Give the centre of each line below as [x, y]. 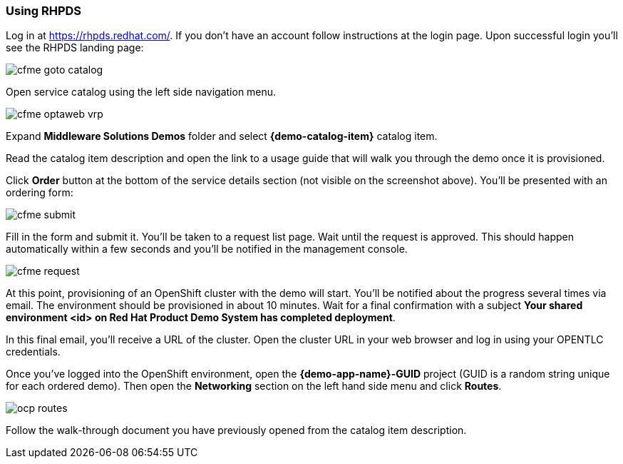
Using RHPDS [44, 11]
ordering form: [40, 193]
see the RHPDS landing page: [75, 48]
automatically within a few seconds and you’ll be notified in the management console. [207, 249]
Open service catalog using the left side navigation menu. [141, 92]
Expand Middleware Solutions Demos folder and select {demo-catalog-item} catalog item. [222, 136]
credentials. [33, 352]
